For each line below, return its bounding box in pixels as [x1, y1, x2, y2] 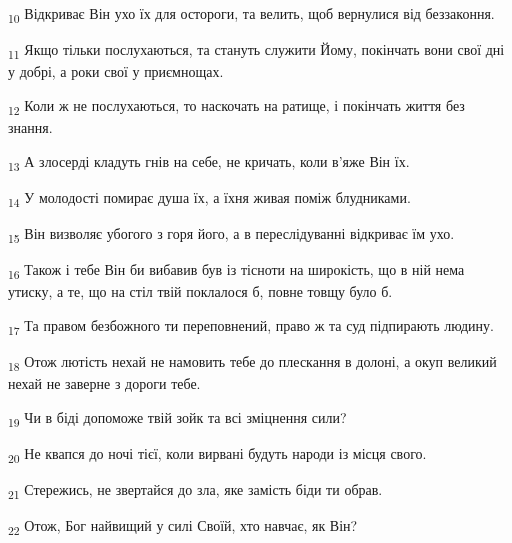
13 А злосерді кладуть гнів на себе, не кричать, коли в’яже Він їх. [8, 150, 410, 174]
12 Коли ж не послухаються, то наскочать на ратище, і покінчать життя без [8, 94, 465, 118]
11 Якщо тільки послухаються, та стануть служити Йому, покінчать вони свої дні [8, 39, 505, 62]
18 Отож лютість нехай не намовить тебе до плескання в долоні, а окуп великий [8, 350, 497, 374]
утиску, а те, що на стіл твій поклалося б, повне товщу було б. [8, 281, 393, 302]
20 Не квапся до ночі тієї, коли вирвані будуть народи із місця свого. [8, 442, 427, 466]
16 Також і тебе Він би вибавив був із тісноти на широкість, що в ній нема [8, 258, 465, 282]
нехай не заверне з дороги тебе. [8, 372, 201, 393]
